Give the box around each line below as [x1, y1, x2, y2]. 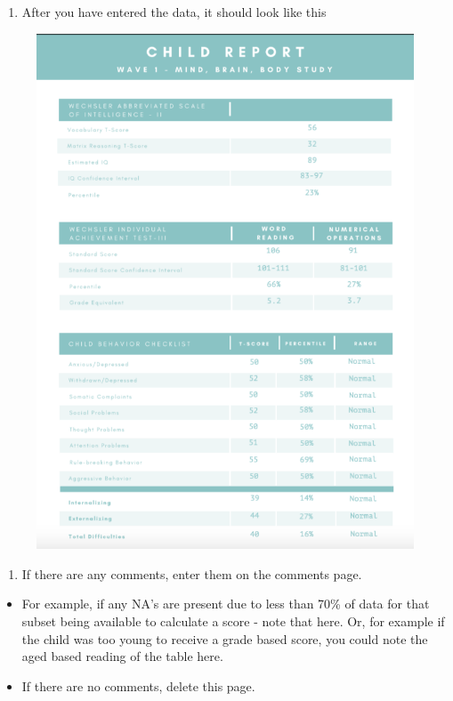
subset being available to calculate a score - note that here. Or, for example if [21, 611, 445, 630]
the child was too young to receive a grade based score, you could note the [21, 629, 428, 648]
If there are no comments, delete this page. [21, 676, 255, 695]
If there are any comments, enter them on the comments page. [21, 564, 362, 583]
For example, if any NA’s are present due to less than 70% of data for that [21, 594, 430, 613]
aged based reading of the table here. [21, 647, 223, 665]
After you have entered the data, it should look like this [21, 3, 327, 20]
